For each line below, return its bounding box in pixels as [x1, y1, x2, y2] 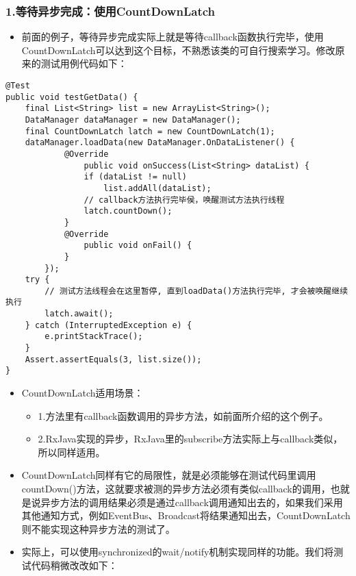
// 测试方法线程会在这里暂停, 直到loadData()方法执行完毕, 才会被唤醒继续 [44, 286, 348, 296]
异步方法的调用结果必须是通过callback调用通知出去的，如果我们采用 [40, 494, 343, 509]
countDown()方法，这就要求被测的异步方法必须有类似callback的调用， [21, 481, 331, 496]
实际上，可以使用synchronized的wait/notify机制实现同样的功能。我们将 [21, 544, 334, 559]
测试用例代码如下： [40, 56, 127, 71]
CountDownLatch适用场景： [21, 386, 144, 400]
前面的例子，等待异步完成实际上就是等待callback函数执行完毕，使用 [21, 29, 324, 44]
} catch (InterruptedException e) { [25, 320, 192, 330]
